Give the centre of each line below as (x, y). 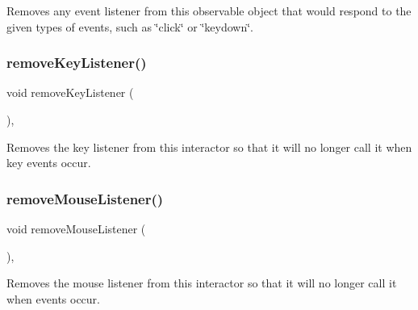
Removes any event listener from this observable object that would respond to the (209, 10)
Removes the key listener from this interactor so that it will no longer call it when (209, 147)
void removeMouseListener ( (76, 228)
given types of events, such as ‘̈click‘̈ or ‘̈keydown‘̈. (130, 26)
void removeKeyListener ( (70, 92)
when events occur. (53, 298)
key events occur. (49, 163)
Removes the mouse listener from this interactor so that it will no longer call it (202, 283)
